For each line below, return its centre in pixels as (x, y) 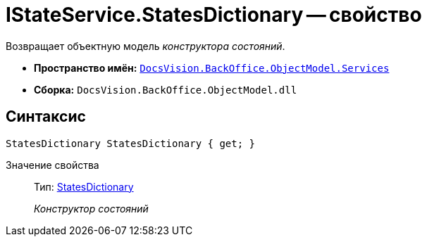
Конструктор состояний (91, 208)
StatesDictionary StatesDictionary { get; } (131, 143)
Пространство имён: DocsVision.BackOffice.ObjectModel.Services (212, 68)
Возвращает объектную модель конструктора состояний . (146, 46)
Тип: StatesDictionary (84, 186)
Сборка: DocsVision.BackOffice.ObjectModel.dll (166, 89)
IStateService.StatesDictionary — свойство (214, 15)
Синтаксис (46, 117)
